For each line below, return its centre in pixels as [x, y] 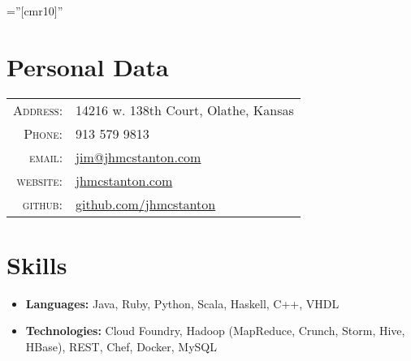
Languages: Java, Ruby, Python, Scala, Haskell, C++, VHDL [182, 303]
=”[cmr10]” [35, 11]
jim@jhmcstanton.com [138, 157]
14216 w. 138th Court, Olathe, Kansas [185, 110]
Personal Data [88, 66]
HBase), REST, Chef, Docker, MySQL [121, 347]
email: [46, 157]
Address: [38, 110]
